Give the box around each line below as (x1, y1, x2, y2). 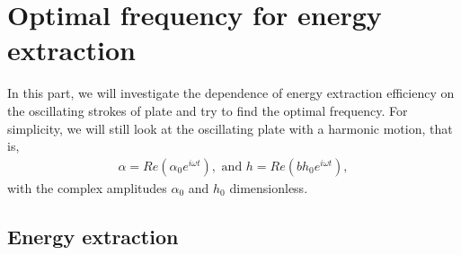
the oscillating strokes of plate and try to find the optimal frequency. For (7, 101, 408, 119)
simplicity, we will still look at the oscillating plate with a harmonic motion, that (7, 119, 453, 137)
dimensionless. (229, 178, 308, 197)
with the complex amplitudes (7, 178, 167, 197)
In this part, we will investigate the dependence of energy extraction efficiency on (7, 84, 455, 102)
